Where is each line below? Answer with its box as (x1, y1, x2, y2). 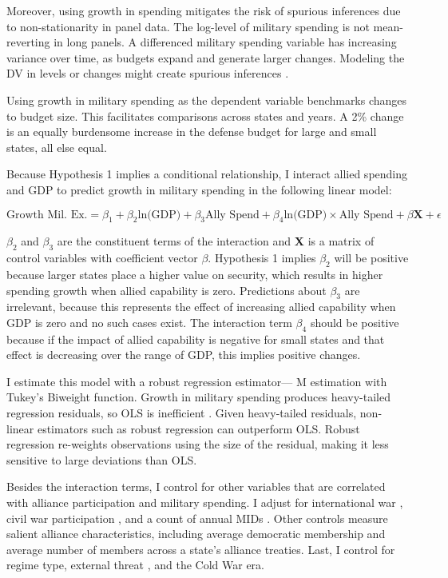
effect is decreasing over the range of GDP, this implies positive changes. (6, 346, 361, 363)
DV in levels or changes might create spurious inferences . (6, 65, 289, 82)
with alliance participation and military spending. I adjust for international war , (6, 494, 403, 511)
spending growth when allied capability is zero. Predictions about (6, 281, 327, 298)
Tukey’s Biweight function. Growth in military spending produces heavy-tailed (6, 389, 391, 405)
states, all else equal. (6, 138, 107, 155)
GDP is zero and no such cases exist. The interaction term (6, 313, 292, 330)
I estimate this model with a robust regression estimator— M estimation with (6, 373, 387, 389)
